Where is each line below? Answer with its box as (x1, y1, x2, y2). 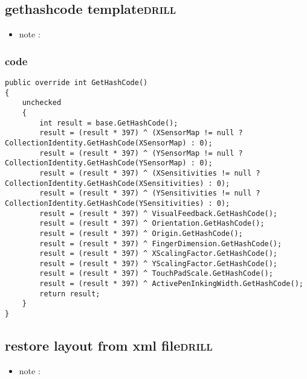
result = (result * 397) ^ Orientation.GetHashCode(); (39, 219, 265, 228)
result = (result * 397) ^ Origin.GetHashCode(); (39, 229, 243, 238)
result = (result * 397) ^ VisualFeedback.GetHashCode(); (39, 209, 278, 218)
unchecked (22, 98, 62, 107)
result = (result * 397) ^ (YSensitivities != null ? (39, 189, 260, 198)
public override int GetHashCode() (5, 78, 148, 88)
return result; (39, 289, 100, 298)
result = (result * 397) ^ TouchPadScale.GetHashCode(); (39, 269, 273, 278)
